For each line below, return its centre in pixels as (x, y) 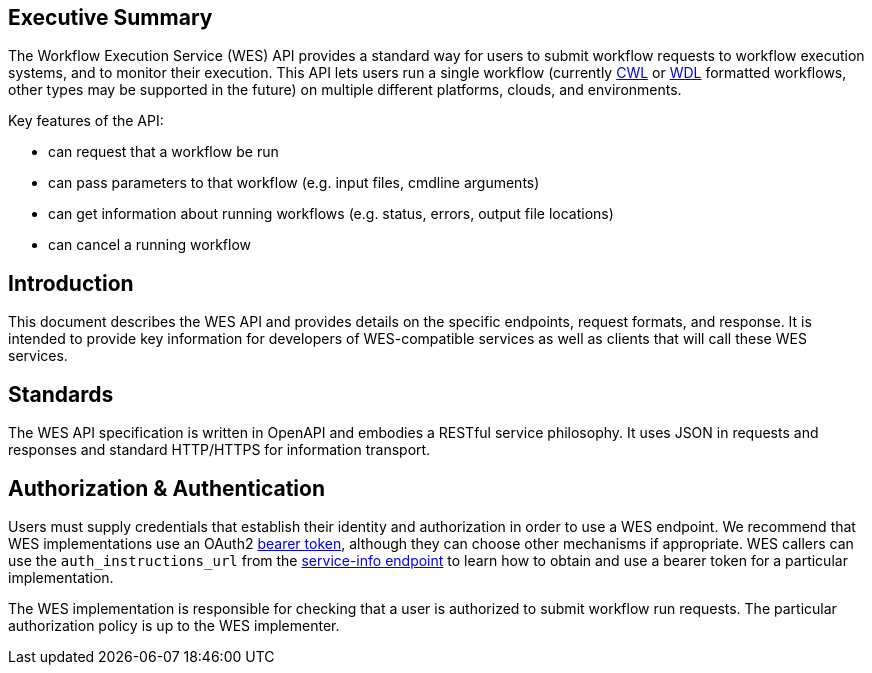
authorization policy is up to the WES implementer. (174, 625)
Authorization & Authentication (167, 488)
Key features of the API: (86, 121)
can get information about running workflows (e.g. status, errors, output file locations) (331, 214)
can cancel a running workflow (149, 245)
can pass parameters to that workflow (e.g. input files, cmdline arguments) (294, 183)
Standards (61, 394)
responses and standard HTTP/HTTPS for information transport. (219, 450)
